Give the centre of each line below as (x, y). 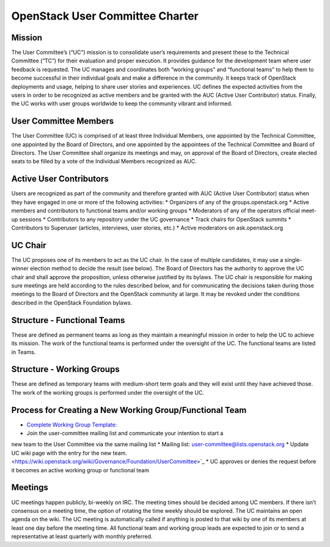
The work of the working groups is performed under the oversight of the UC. (108, 392)
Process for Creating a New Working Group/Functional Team (129, 410)
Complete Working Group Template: (72, 425)
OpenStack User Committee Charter (105, 16)
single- (293, 259)
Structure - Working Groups (65, 369)
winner (20, 269)
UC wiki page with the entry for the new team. (69, 453)
